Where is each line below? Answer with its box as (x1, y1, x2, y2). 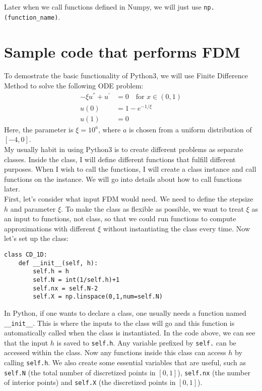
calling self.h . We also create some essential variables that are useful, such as (4, 357, 246, 368)
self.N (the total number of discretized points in (4, 367, 156, 377)
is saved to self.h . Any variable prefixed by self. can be (56, 337, 236, 348)
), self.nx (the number (177, 367, 250, 377)
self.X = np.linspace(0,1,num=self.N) (33, 293, 163, 301)
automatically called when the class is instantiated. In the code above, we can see (4, 327, 255, 338)
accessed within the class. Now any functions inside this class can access (4, 347, 226, 358)
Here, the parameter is (4, 124, 74, 134)
